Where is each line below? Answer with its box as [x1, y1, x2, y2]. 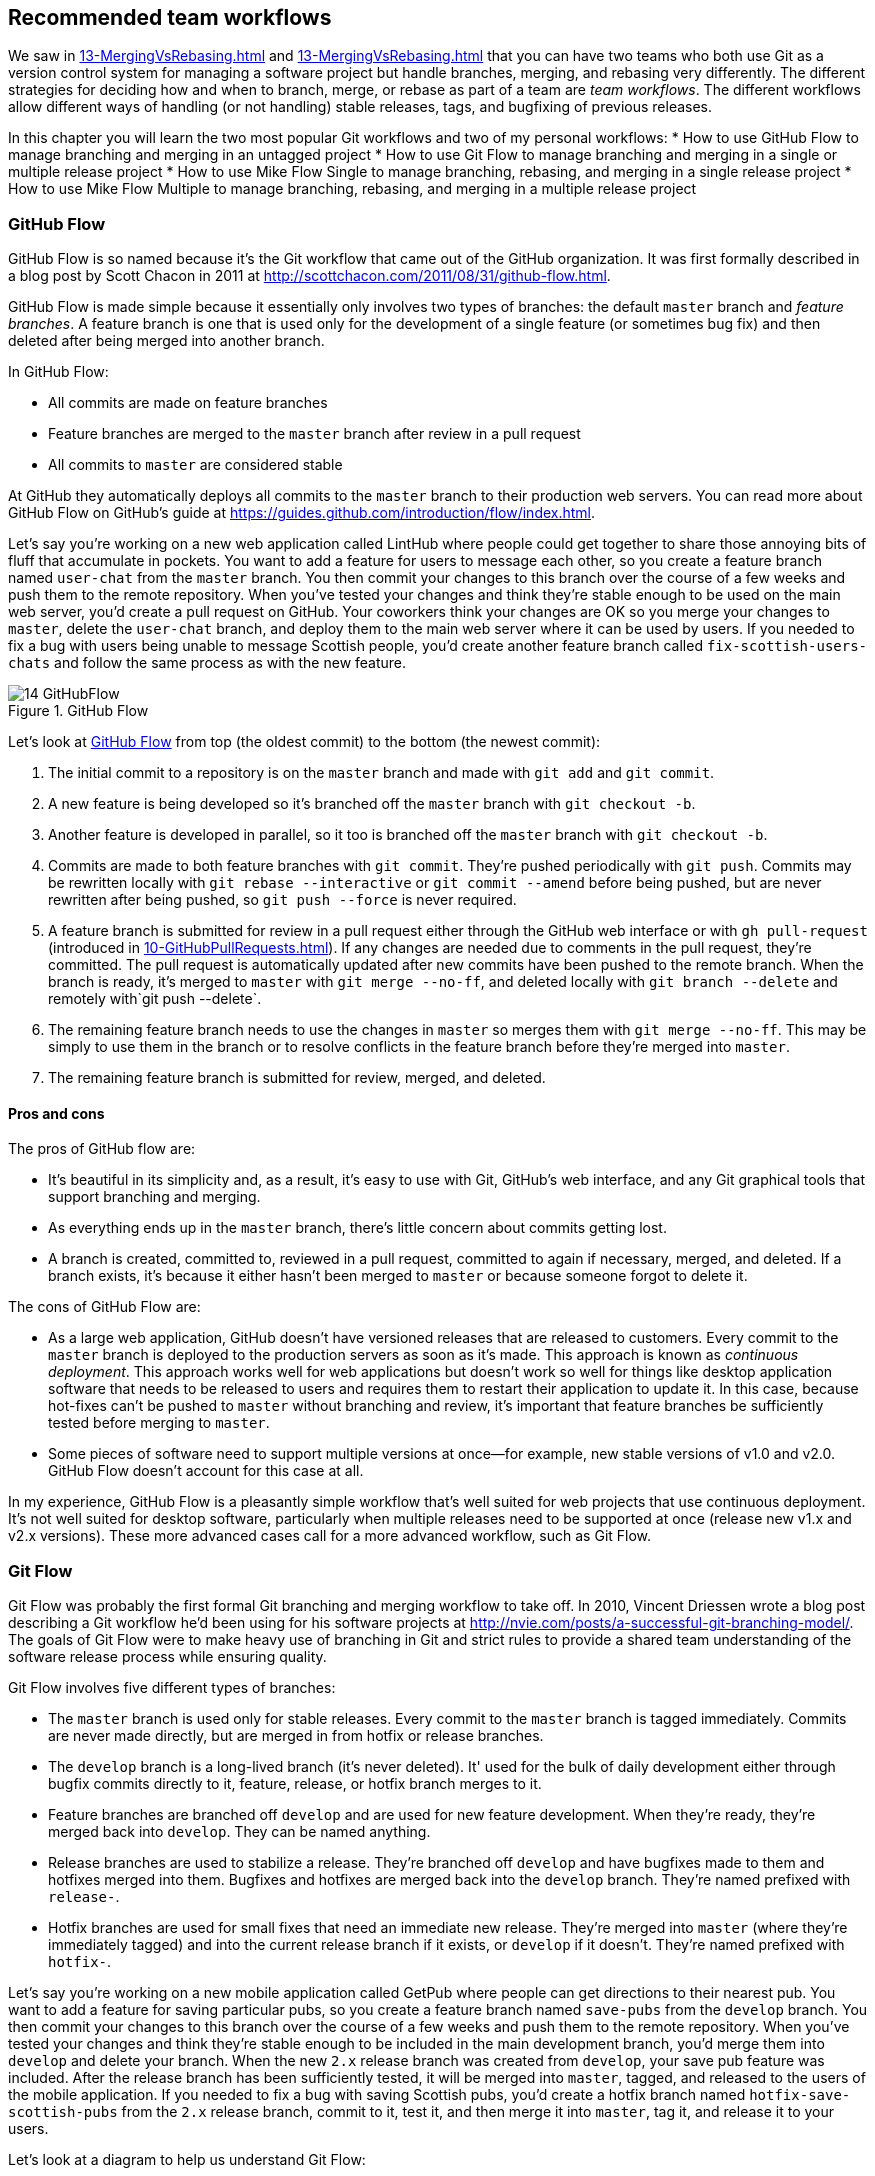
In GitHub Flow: [8, 363, 109, 381]
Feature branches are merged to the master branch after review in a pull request [48, 425, 581, 443]
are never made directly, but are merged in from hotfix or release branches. [48, 1727, 544, 1745]
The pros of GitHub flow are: [8, 1140, 196, 1158]
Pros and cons [8, 1104, 105, 1122]
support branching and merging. [48, 1188, 261, 1206]
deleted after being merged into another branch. [8, 332, 325, 350]
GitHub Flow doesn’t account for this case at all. [48, 1462, 364, 1480]
